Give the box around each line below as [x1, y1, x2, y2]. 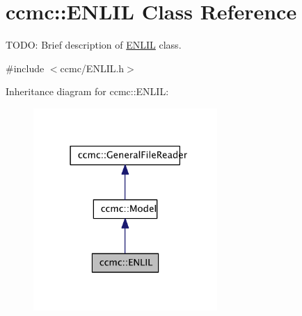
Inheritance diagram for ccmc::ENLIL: [6, 84, 169, 99]
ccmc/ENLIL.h [60, 60, 125, 75]
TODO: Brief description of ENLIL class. [6, 38, 182, 52]
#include [6, 60, 45, 75]
